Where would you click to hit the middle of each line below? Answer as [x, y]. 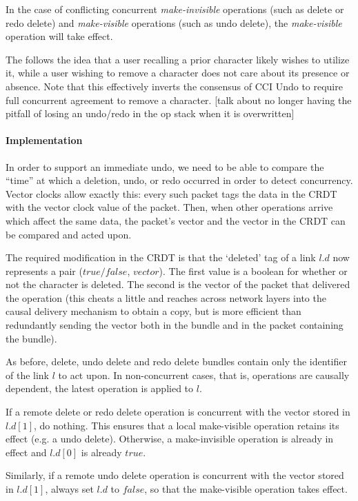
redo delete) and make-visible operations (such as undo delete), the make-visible [174, 22]
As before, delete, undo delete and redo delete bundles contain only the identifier [176, 361]
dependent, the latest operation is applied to [100, 388]
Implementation [44, 140]
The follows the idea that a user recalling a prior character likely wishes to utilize [178, 59]
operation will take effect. [59, 36]
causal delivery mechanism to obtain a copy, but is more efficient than [153, 311]
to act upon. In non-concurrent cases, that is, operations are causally [204, 375]
